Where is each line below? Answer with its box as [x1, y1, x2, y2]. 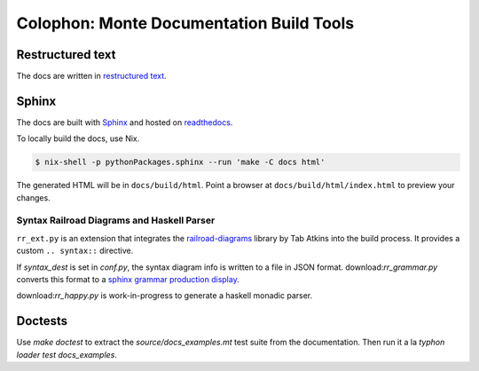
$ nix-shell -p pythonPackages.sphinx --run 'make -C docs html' [35, 157, 326, 168]
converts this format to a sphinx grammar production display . [16, 274, 239, 285]
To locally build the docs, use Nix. [16, 133, 140, 144]
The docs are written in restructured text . [16, 71, 168, 82]
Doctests [16, 313, 68, 328]
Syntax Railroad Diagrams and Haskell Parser [16, 214, 216, 226]
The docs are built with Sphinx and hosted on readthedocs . [16, 116, 233, 128]
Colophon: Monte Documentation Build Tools [16, 13, 355, 33]
